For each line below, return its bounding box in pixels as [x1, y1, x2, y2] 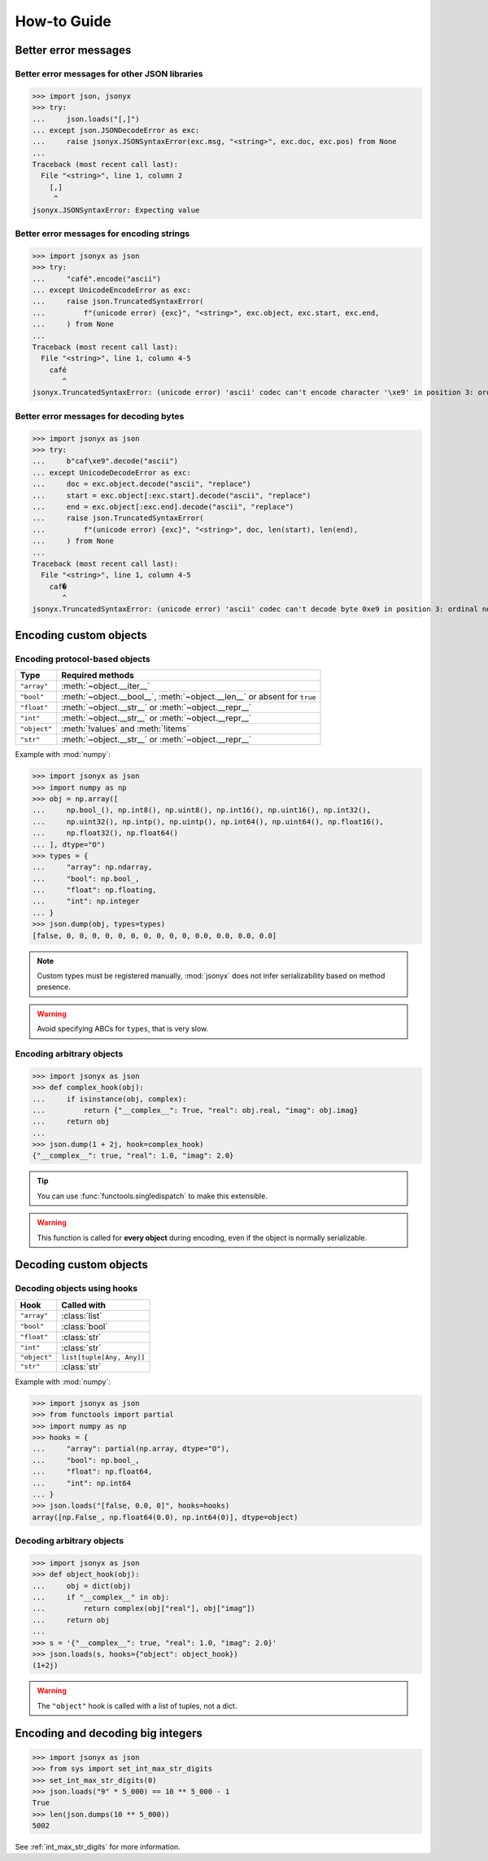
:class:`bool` [61, 1320, 109, 1332]
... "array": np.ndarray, [32, 863, 153, 872]
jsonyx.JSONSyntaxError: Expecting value [32, 205, 200, 215]
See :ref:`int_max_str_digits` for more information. [15, 1842, 181, 1852]
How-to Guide [15, 12, 111, 30]
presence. [37, 982, 71, 992]
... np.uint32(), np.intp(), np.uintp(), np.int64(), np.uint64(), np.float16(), [32, 817, 384, 826]
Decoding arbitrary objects [15, 1535, 124, 1547]
